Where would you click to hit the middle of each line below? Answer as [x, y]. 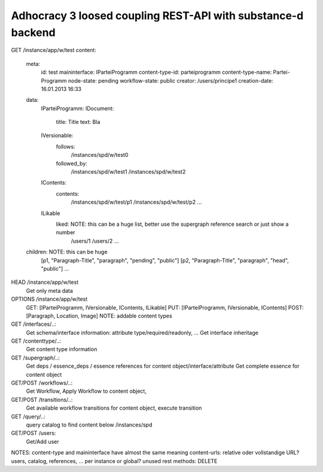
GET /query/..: [28, 416]
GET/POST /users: [33, 433]
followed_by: [72, 163]
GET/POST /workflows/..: [42, 383]
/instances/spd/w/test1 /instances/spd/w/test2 [128, 172]
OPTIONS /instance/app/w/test [49, 299]
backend [33, 32]
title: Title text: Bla [78, 122]
